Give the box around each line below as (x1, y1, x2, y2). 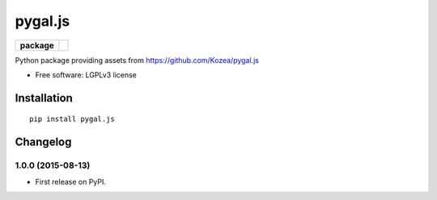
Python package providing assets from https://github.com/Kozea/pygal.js (15, 55, 259, 65)
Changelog (15, 135, 72, 149)
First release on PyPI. (35, 177, 107, 186)
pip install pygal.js (29, 115, 115, 124)
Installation (15, 91, 73, 105)
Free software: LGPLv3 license (35, 69, 138, 80)
